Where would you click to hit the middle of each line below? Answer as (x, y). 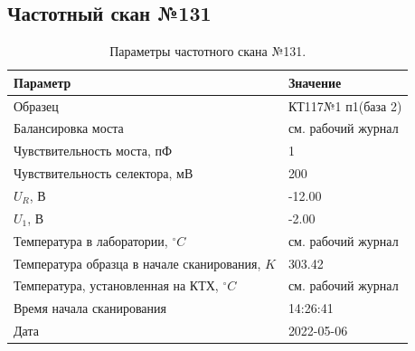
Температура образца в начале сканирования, (137, 263)
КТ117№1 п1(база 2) (345, 105)
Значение (315, 82)
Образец (36, 105)
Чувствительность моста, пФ (93, 151)
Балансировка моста (69, 128)
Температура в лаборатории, (91, 240)
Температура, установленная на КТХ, (116, 285)
